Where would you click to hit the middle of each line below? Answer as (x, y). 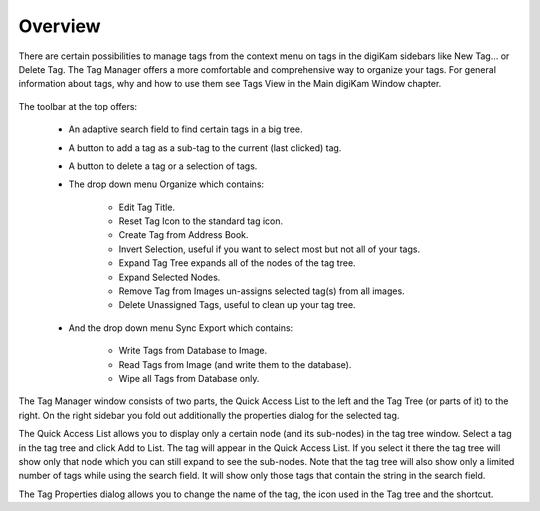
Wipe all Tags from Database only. (189, 378)
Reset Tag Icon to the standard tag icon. (201, 221)
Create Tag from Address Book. (183, 235)
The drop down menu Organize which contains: (166, 184)
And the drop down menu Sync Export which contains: (181, 327)
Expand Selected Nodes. (169, 277)
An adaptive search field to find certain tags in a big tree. (186, 129)
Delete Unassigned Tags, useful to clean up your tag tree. (237, 305)
